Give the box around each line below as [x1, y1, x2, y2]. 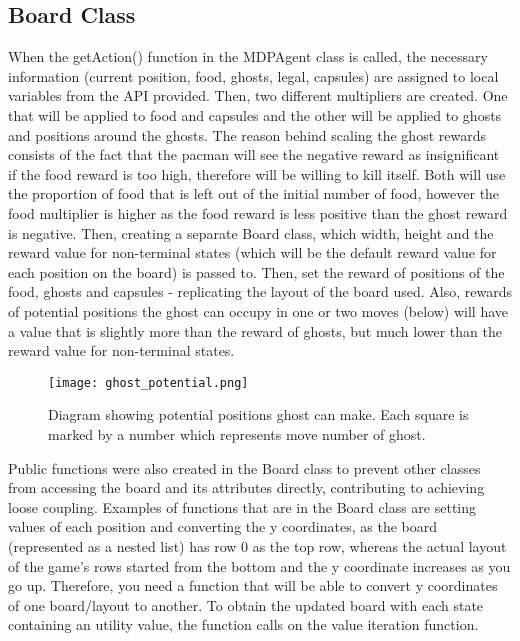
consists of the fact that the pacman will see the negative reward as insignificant [8, 144, 500, 165]
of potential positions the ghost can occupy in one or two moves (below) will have [8, 300, 509, 321]
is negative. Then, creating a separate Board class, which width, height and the [8, 222, 494, 243]
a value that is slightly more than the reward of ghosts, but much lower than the [8, 320, 502, 341]
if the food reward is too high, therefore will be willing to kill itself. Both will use [8, 163, 506, 184]
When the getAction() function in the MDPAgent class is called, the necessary [8, 46, 488, 67]
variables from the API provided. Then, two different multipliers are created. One [8, 85, 508, 106]
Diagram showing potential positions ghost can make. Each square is [48, 404, 469, 425]
